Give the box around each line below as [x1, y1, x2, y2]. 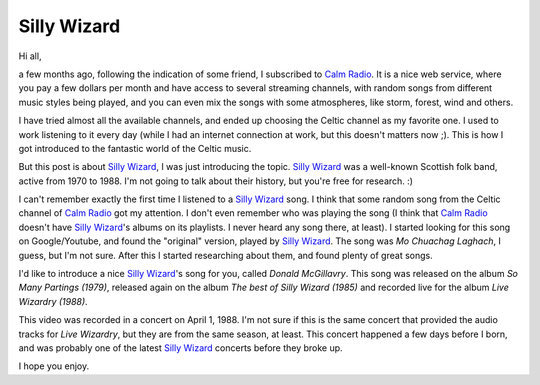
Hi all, [18, 50, 42, 62]
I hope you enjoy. [18, 360, 90, 372]
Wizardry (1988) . [18, 295, 89, 307]
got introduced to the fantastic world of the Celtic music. [18, 142, 252, 154]
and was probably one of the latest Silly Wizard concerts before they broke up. [18, 341, 344, 354]
